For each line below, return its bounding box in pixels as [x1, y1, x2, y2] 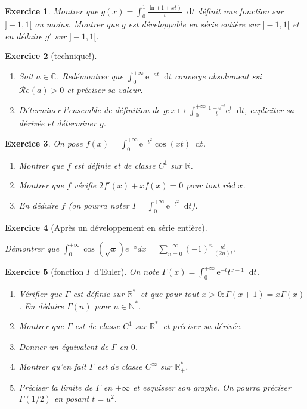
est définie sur [73, 287, 125, 300]
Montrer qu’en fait [18, 360, 86, 373]
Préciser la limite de [18, 380, 93, 393]
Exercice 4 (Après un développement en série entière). [5, 221, 207, 233]
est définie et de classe [73, 159, 156, 171]
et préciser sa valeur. [67, 83, 143, 95]
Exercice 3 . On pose [5, 137, 83, 149]
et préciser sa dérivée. [163, 320, 243, 332]
